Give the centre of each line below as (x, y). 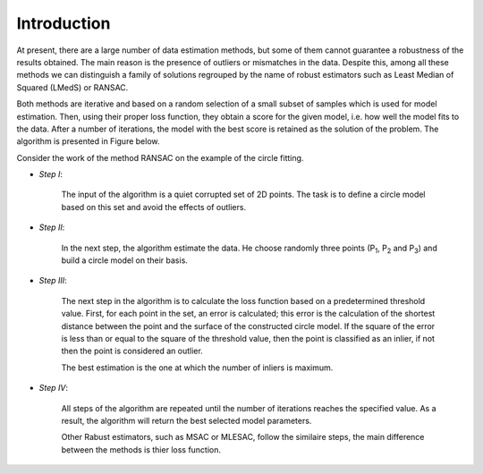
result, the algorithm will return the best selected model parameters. (186, 420)
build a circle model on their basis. (124, 260)
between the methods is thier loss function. (141, 449)
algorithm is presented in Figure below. (88, 141)
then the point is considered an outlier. (132, 351)
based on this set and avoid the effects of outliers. (153, 207)
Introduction (64, 23)
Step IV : (54, 388)
